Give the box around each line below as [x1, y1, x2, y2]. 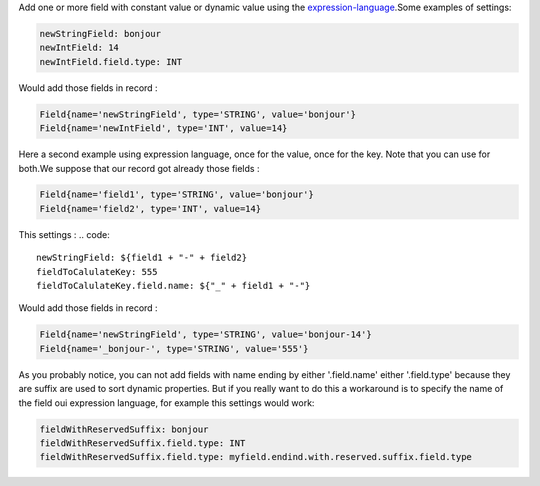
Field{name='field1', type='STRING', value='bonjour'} [39, 189, 314, 200]
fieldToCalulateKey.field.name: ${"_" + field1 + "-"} [36, 280, 311, 292]
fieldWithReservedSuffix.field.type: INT [39, 437, 246, 449]
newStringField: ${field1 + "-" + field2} [36, 252, 248, 264]
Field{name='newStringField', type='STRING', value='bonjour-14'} [39, 329, 372, 340]
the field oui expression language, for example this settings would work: [18, 396, 315, 409]
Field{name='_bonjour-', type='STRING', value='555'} [39, 343, 309, 354]
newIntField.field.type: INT [39, 56, 183, 67]
